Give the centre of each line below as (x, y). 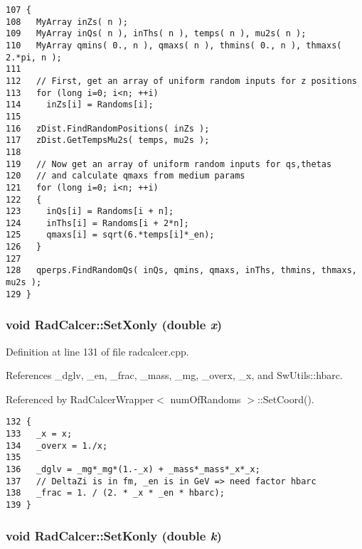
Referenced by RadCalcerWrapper (80, 399)
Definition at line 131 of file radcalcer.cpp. (97, 351)
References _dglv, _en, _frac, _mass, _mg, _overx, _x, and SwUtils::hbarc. (174, 375)
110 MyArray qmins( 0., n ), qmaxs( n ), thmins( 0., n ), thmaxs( (174, 45)
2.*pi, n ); (34, 57)
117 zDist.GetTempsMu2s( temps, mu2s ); (108, 140)
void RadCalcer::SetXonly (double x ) (114, 325)
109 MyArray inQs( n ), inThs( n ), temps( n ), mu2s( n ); (156, 34)
